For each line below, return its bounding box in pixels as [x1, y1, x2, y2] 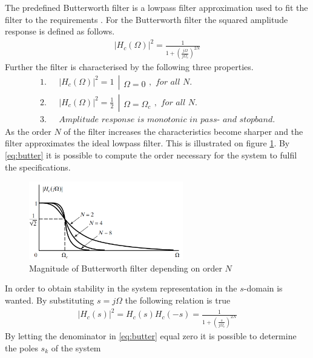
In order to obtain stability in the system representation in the [5, 282, 237, 295]
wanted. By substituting [5, 293, 94, 306]
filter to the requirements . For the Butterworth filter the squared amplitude [5, 13, 288, 25]
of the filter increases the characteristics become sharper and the [64, 125, 303, 137]
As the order [5, 125, 51, 137]
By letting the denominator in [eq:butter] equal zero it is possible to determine [5, 329, 297, 342]
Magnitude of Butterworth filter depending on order [29, 261, 222, 274]
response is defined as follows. [5, 25, 115, 37]
